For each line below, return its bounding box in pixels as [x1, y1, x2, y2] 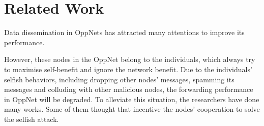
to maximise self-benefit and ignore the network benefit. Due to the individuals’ [4, 64, 252, 74]
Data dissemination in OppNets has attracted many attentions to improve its [4, 27, 245, 38]
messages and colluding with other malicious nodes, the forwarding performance [4, 84, 253, 94]
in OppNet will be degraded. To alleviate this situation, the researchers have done [4, 93, 259, 104]
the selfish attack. [4, 113, 59, 124]
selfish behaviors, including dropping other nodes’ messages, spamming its [4, 74, 234, 84]
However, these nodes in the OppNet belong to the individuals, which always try [4, 54, 255, 65]
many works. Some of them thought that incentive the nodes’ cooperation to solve [4, 104, 260, 114]
